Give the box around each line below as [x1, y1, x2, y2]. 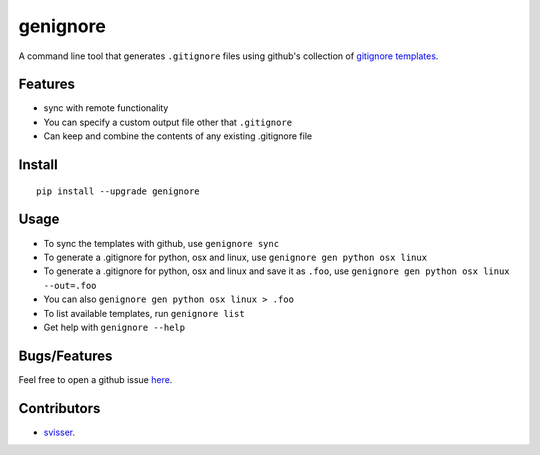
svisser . [43, 426, 76, 438]
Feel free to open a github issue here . [18, 373, 173, 385]
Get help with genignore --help [43, 321, 185, 333]
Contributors [18, 400, 101, 417]
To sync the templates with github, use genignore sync [43, 237, 280, 249]
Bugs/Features [18, 347, 113, 364]
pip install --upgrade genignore [36, 185, 200, 197]
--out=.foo [43, 280, 97, 291]
